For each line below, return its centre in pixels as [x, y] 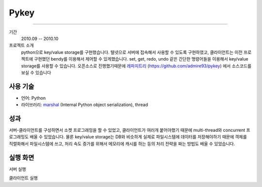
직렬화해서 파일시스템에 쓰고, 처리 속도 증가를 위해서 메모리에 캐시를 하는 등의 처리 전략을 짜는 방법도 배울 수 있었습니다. [122, 143]
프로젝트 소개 [21, 46]
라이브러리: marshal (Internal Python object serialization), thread [84, 105]
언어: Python [33, 98]
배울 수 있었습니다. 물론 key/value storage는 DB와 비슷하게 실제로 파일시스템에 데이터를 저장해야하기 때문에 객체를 [138, 137]
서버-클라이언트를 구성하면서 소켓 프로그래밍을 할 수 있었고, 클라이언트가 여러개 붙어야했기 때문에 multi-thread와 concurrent [127, 130]
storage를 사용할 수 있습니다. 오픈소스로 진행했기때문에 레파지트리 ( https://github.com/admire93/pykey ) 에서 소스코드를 [136, 66]
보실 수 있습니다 [36, 72]
